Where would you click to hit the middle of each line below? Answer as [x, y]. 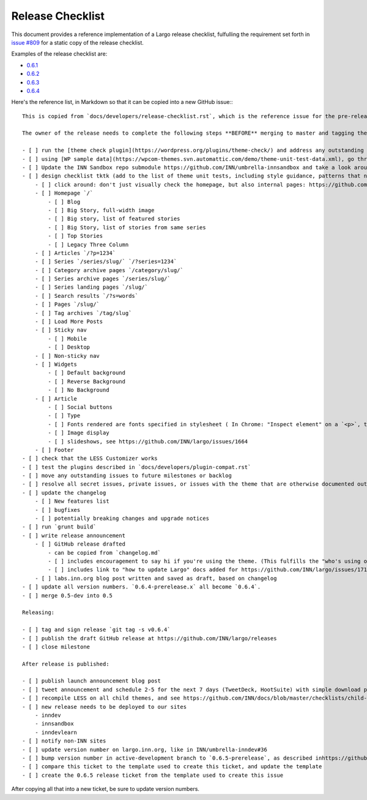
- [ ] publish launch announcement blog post [92, 681]
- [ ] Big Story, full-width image [101, 210]
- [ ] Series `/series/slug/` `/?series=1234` [106, 262]
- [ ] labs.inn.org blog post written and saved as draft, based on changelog [156, 578]
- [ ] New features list [72, 501]
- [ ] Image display [79, 433]
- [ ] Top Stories [76, 236]
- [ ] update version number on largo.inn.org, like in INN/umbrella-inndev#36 [145, 750]
